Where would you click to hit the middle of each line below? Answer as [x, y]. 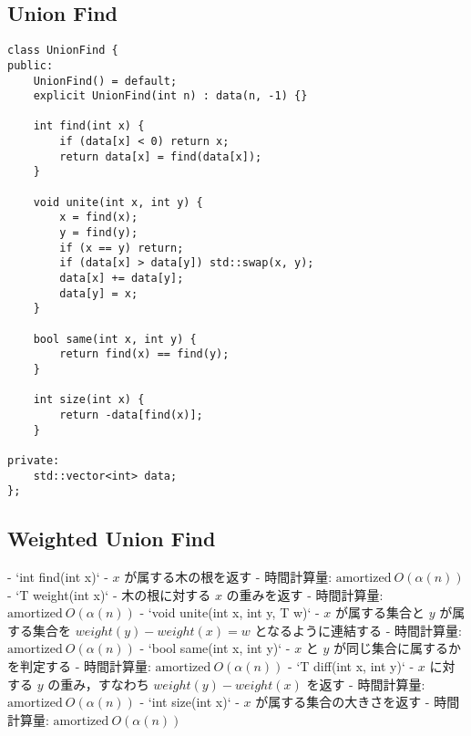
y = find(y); [99, 233]
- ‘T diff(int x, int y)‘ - [351, 666]
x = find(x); [99, 218]
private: [34, 460]
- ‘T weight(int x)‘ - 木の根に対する [109, 594]
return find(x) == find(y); [144, 354]
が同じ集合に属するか [398, 648]
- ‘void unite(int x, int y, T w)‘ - [230, 612]
